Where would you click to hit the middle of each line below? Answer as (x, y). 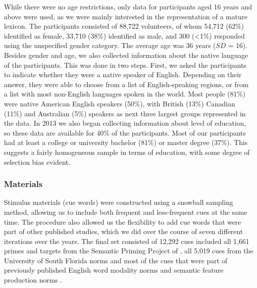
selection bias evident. (37, 162)
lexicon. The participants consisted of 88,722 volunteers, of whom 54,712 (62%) (124, 26)
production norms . (33, 280)
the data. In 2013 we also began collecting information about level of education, (125, 123)
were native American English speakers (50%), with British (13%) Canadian (120, 103)
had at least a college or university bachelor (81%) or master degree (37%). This (126, 142)
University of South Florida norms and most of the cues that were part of (116, 260)
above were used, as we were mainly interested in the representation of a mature (126, 16)
